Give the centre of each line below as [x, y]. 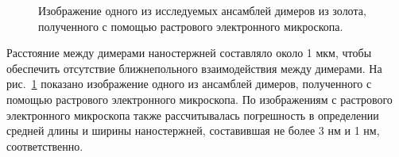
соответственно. [45, 146]
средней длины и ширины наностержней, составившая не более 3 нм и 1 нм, [193, 130]
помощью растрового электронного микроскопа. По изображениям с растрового [199, 99]
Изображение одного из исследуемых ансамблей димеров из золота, [202, 10]
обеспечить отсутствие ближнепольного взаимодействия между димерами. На [194, 68]
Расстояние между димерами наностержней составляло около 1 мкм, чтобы [189, 53]
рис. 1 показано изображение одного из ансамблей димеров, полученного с [189, 84]
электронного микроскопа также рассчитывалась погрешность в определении [193, 115]
